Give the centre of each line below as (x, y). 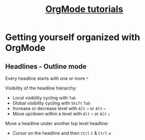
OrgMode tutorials (84, 9)
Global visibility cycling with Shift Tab (51, 103)
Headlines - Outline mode (46, 66)
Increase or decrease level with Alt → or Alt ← (59, 108)
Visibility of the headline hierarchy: (41, 88)
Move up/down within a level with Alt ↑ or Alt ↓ (61, 114)
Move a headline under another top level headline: (57, 123)
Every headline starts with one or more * (47, 78)
